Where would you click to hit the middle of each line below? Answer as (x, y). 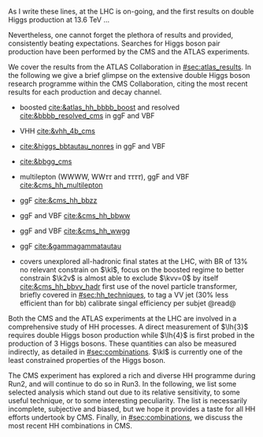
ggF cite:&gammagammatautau (70, 246)
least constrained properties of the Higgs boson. (87, 360)
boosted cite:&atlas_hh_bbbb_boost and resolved (99, 107)
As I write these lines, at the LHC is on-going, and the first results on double (131, 11)
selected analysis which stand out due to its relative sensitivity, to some (124, 392)
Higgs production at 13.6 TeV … (59, 20)
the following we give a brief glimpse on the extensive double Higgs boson (129, 75)
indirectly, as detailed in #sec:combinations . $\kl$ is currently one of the (125, 352)
